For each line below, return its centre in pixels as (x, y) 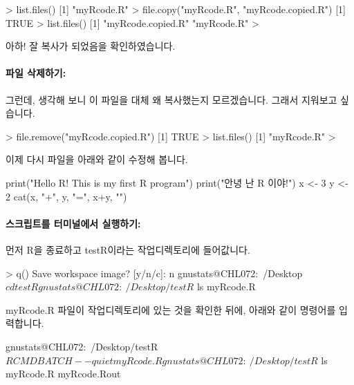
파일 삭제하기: (36, 73)
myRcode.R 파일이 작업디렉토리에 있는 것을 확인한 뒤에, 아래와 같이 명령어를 (171, 309)
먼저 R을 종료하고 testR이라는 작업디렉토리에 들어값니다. (128, 249)
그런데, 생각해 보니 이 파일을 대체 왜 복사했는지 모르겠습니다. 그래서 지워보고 (171, 99)
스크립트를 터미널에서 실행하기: (73, 223)
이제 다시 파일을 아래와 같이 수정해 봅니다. (97, 159)
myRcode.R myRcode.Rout (63, 374)
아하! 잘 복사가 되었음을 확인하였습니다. (91, 46)
